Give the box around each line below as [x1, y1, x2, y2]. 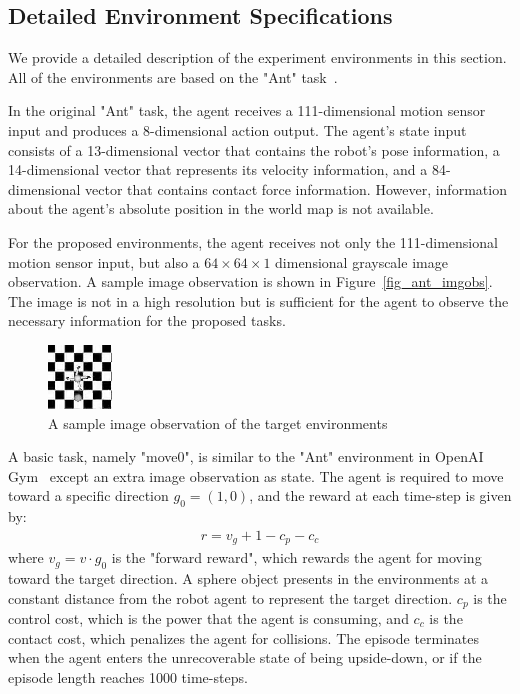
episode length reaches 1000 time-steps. [8, 666, 248, 687]
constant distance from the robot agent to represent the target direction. [8, 587, 453, 608]
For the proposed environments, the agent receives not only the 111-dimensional [8, 231, 498, 252]
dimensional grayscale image [275, 251, 448, 272]
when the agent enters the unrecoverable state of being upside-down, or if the [8, 647, 482, 668]
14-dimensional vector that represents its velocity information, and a [8, 159, 428, 180]
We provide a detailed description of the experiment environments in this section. [8, 47, 507, 68]
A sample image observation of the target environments [48, 412, 388, 433]
